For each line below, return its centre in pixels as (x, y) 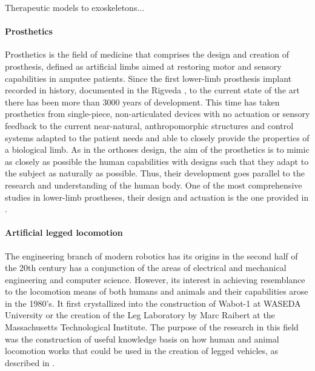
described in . (30, 362)
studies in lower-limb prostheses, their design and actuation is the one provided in (157, 197)
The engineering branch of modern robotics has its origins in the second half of (151, 256)
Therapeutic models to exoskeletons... (75, 7)
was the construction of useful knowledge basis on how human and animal (142, 339)
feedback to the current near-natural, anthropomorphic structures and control (149, 125)
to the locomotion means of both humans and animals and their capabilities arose (157, 291)
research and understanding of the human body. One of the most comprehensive (154, 185)
